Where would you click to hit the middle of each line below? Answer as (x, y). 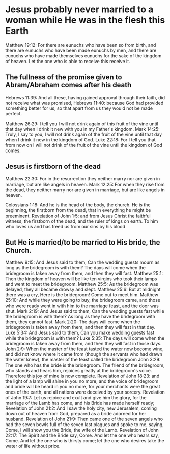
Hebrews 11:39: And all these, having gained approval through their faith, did (85, 97)
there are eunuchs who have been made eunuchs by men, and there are (81, 50)
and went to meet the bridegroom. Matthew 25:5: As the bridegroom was (82, 284)
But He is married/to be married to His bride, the (83, 242)
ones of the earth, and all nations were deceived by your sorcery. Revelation (85, 392)
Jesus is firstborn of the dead (53, 167)
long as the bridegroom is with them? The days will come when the (76, 268)
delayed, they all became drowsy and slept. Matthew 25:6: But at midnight (83, 290)
